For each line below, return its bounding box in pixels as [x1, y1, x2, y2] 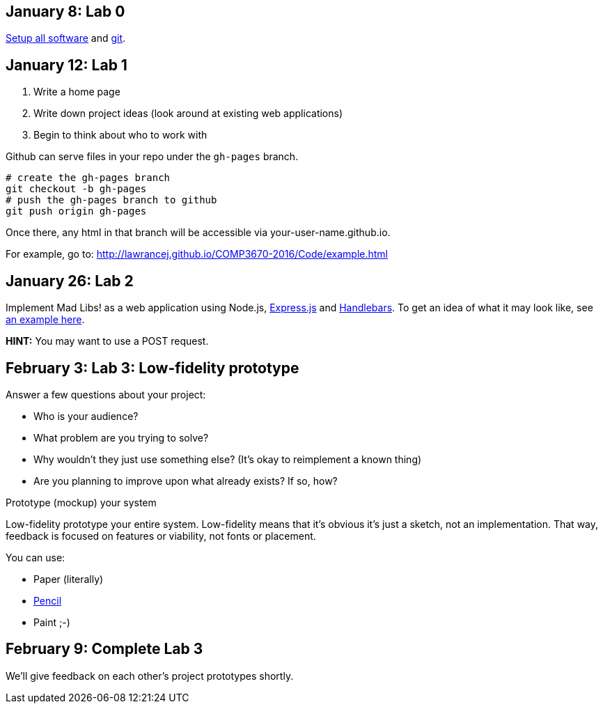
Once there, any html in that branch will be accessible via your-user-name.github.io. [6, 226, 391, 239]
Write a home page [33, 86, 120, 98]
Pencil [33, 594, 62, 607]
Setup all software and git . [6, 32, 126, 45]
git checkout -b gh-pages [6, 183, 147, 195]
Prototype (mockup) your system [6, 496, 157, 508]
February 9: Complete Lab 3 [6, 640, 203, 658]
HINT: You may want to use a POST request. [6, 335, 209, 348]
